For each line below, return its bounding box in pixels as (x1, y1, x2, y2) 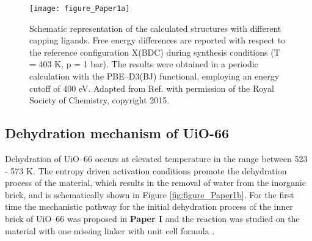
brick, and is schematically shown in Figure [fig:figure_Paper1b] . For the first (5, 188, 294, 201)
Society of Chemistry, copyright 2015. (29, 94, 170, 106)
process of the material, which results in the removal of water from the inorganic (5, 176, 306, 189)
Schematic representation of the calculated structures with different (29, 21, 281, 34)
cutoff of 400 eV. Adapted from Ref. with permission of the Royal (29, 81, 274, 94)
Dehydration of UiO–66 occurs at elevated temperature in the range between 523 (5, 152, 308, 165)
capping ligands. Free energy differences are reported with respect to (29, 34, 286, 46)
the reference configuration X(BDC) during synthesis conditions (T (29, 45, 280, 58)
